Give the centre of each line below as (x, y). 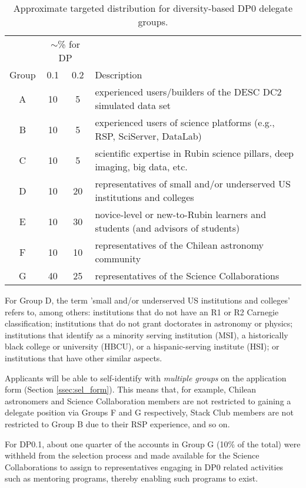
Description (119, 75)
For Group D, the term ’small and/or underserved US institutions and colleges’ (147, 300)
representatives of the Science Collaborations (187, 276)
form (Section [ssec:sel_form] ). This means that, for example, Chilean (131, 389)
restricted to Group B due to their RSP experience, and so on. (117, 423)
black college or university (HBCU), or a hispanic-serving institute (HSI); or (142, 346)
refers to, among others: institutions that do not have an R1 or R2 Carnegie (142, 311)
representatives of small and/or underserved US (193, 184)
